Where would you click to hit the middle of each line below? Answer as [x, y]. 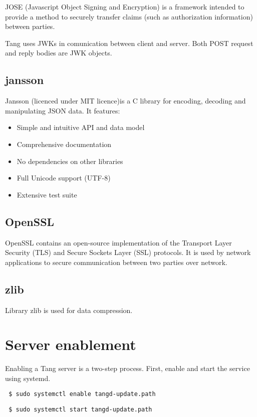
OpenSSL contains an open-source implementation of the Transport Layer [118, 242]
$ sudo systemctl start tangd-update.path [80, 410]
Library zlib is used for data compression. [69, 310]
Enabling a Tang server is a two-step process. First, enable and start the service [127, 368]
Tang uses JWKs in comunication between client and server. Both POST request [129, 43]
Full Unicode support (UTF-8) [64, 178]
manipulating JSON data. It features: [63, 110]
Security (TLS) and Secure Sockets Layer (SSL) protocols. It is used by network [128, 252]
